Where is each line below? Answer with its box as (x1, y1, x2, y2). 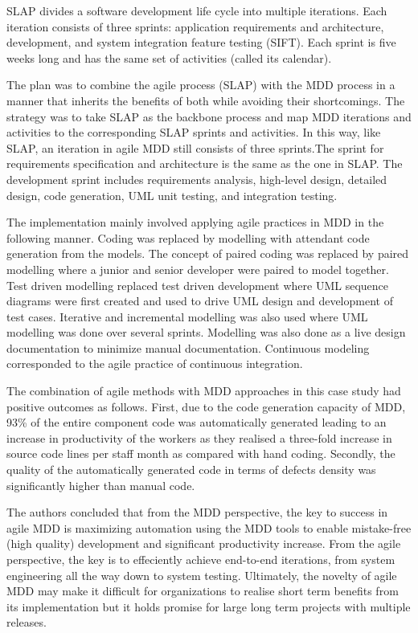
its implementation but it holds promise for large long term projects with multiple (6, 598, 411, 615)
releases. (6, 614, 47, 631)
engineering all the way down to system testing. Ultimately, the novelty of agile (6, 566, 397, 583)
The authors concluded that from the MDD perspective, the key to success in (6, 504, 388, 521)
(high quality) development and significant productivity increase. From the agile (6, 535, 401, 552)
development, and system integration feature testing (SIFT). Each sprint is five (6, 34, 396, 51)
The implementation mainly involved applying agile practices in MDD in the (6, 214, 384, 231)
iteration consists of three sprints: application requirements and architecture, (6, 18, 384, 35)
